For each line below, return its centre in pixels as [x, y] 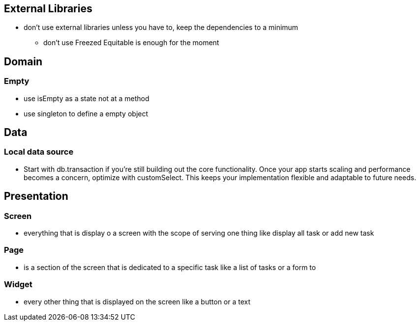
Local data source [39, 152]
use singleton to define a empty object [86, 113]
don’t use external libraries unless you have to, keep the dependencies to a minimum [161, 27]
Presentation [36, 196]
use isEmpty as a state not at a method [87, 98]
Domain [23, 61]
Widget [18, 284]
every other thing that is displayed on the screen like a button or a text [137, 301]
